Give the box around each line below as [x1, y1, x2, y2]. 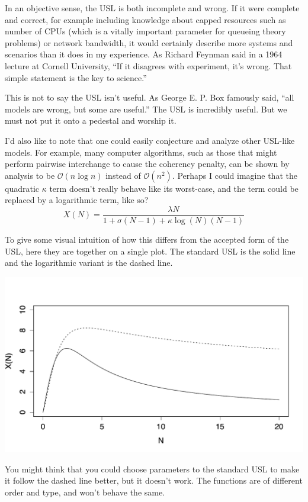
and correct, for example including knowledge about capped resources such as [5, 13, 286, 25]
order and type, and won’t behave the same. [5, 485, 165, 498]
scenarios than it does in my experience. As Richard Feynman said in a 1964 [5, 48, 283, 60]
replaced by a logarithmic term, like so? [5, 194, 149, 206]
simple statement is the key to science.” [5, 71, 147, 83]
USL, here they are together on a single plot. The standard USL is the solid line [5, 244, 296, 257]
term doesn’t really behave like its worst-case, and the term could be [49, 182, 299, 194]
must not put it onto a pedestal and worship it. [5, 114, 177, 127]
